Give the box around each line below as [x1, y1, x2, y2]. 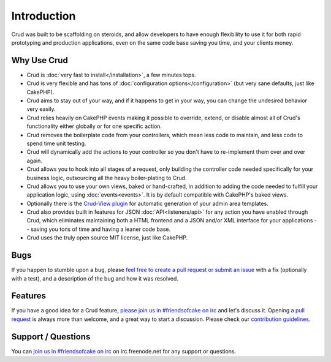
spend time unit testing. [26, 140, 86, 147]
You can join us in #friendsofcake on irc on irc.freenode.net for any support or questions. [11, 347, 237, 355]
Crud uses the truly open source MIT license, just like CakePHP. [26, 234, 188, 241]
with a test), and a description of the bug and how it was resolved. [11, 274, 179, 282]
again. [26, 157, 43, 164]
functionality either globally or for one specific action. [26, 123, 162, 130]
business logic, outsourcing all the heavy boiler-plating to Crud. [26, 174, 187, 181]
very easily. [26, 105, 56, 113]
